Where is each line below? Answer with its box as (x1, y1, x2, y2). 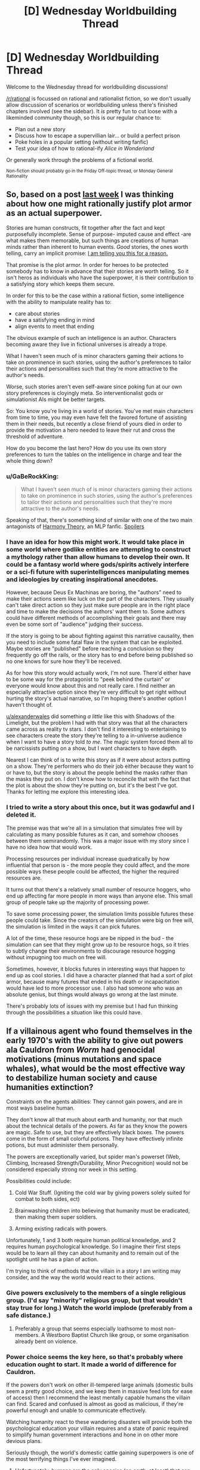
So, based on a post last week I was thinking (6, 189, 174, 200)
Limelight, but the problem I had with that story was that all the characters (6, 719, 188, 727)
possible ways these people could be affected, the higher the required (6, 867, 179, 875)
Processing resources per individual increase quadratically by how (6, 855, 170, 862)
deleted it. (6, 811, 36, 819)
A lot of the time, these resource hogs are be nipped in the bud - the (6, 934, 174, 942)
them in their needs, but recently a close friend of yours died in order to (6, 420, 182, 427)
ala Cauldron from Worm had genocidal (6, 1045, 155, 1055)
